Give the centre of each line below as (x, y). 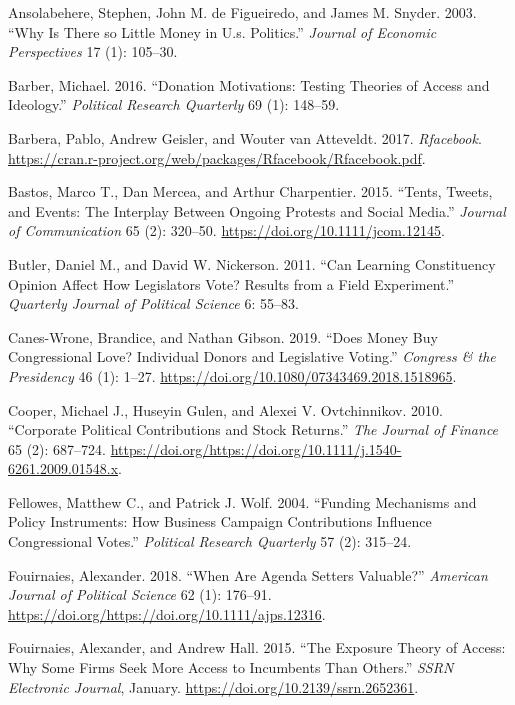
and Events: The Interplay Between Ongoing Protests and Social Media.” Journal (257, 210)
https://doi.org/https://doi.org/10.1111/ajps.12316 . (167, 613)
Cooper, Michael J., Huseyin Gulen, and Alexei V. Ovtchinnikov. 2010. (225, 409)
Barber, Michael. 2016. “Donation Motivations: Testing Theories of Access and (249, 84)
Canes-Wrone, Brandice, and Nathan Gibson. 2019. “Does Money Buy (223, 336)
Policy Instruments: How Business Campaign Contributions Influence (220, 521)
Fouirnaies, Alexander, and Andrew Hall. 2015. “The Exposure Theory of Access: (257, 647)
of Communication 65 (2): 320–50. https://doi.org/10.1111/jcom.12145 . (226, 230)
